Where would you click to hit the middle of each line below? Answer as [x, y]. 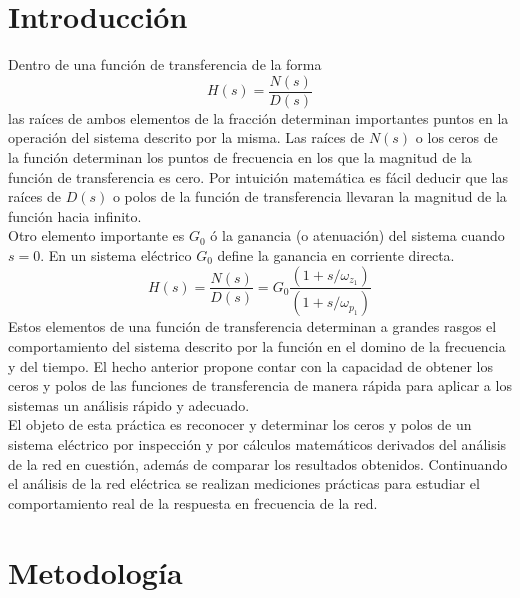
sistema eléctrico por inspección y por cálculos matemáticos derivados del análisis [257, 443]
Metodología [95, 571]
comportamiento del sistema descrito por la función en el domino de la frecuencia [257, 346]
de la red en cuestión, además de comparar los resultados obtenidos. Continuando [258, 463]
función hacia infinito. [75, 215]
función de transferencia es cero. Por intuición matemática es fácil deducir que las [258, 176]
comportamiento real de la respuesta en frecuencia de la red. [193, 502]
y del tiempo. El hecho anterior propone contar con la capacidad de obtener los [251, 365]
